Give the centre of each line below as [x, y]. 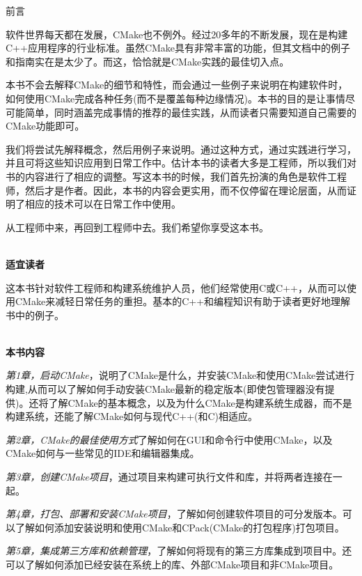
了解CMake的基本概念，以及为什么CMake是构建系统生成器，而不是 [200, 402]
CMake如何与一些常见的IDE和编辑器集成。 [103, 453]
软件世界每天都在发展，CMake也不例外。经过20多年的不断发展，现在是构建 [177, 34]
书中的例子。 [35, 314]
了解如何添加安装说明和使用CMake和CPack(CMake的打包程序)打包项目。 [180, 527]
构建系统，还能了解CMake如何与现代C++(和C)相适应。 [132, 416]
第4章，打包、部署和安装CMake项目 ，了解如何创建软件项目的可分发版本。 [174, 514]
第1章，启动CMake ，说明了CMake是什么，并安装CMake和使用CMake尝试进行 [180, 375]
